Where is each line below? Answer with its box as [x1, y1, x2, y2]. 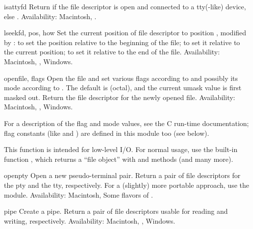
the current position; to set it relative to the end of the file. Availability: [4, 47, 220, 57]
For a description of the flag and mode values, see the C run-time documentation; [4, 118, 249, 128]
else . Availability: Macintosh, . [4, 11, 97, 21]
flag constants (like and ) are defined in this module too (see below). [4, 127, 209, 138]
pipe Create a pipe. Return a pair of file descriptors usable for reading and [4, 206, 228, 216]
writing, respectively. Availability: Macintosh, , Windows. [4, 215, 176, 226]
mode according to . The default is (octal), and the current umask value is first [4, 82, 242, 93]
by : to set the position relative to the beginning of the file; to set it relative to [4, 37, 240, 47]
